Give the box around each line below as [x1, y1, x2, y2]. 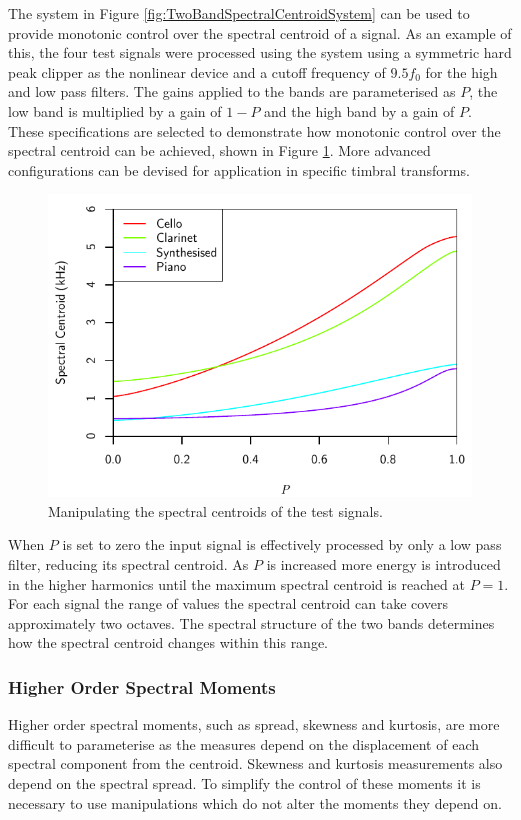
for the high [425, 61, 498, 82]
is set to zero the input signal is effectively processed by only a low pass [62, 534, 502, 555]
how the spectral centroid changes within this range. [8, 632, 329, 653]
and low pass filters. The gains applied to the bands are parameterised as [8, 81, 456, 102]
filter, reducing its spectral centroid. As [8, 553, 249, 574]
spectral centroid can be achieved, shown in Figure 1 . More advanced [8, 140, 431, 161]
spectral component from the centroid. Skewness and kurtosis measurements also [8, 753, 503, 774]
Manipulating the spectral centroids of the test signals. [48, 500, 383, 521]
